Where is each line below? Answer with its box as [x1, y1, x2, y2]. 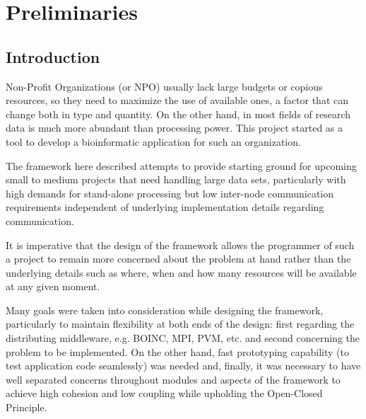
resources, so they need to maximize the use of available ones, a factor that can [6, 93, 348, 108]
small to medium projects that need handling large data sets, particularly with [6, 172, 346, 187]
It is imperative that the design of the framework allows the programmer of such [6, 237, 355, 252]
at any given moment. [6, 279, 100, 294]
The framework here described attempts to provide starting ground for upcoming [6, 158, 357, 173]
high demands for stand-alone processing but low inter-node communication [6, 185, 334, 200]
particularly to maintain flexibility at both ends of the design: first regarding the [6, 316, 355, 331]
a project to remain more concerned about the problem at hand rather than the [6, 251, 351, 266]
